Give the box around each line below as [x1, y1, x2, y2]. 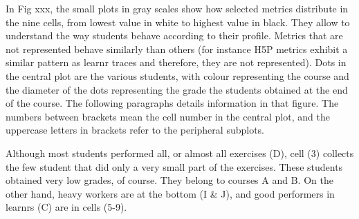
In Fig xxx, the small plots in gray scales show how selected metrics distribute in [6, 1, 349, 15]
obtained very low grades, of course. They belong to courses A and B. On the [6, 173, 333, 187]
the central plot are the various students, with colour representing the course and [6, 68, 349, 83]
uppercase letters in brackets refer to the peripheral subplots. [6, 123, 264, 137]
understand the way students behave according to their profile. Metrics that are [6, 28, 343, 43]
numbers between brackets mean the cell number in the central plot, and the [6, 109, 330, 123]
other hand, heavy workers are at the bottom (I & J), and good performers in [6, 186, 335, 200]
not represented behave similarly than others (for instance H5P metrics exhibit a [6, 41, 348, 56]
